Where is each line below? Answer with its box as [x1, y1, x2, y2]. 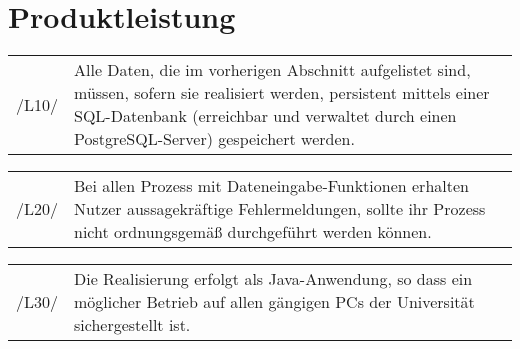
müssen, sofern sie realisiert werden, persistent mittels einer [74, 81, 490, 105]
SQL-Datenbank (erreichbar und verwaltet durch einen [74, 104, 457, 128]
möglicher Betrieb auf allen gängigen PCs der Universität [74, 290, 475, 314]
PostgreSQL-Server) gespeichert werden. [74, 127, 355, 151]
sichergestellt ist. [74, 313, 191, 337]
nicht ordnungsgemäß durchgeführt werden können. [74, 220, 432, 244]
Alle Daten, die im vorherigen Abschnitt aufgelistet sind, [74, 58, 471, 82]
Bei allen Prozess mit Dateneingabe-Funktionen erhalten [74, 174, 469, 198]
